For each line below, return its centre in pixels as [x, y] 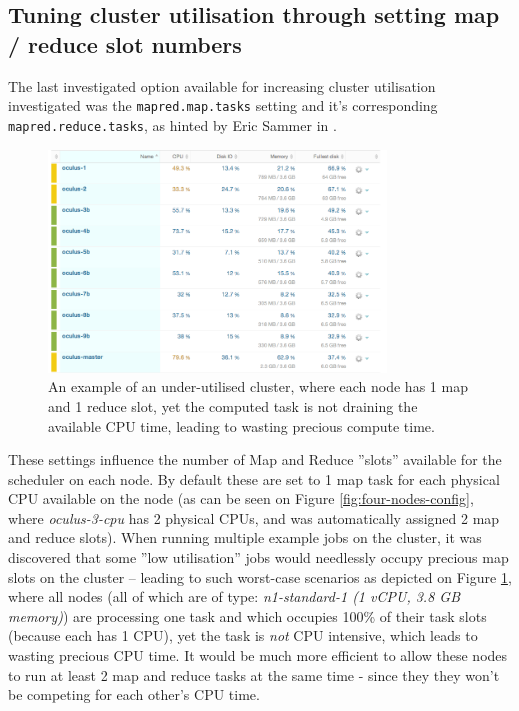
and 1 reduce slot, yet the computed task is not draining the [233, 405]
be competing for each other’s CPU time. [134, 694]
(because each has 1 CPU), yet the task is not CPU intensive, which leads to [243, 635]
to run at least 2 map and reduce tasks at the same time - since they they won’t [254, 674]
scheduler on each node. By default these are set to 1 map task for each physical [254, 478]
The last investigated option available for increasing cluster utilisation [222, 85]
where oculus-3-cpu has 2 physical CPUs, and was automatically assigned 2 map [254, 517]
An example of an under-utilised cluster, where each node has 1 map [258, 386]
